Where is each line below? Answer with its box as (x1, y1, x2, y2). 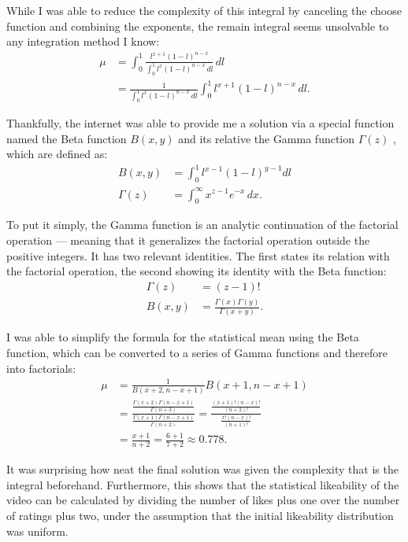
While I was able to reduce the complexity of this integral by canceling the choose (6, 2, 402, 18)
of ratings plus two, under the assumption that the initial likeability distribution (6, 507, 394, 523)
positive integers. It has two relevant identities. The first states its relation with (6, 247, 390, 264)
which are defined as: (6, 146, 108, 162)
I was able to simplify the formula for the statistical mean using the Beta (6, 329, 359, 345)
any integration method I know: (6, 33, 160, 50)
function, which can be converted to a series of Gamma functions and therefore (6, 345, 388, 361)
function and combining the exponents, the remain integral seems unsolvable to (6, 17, 389, 34)
